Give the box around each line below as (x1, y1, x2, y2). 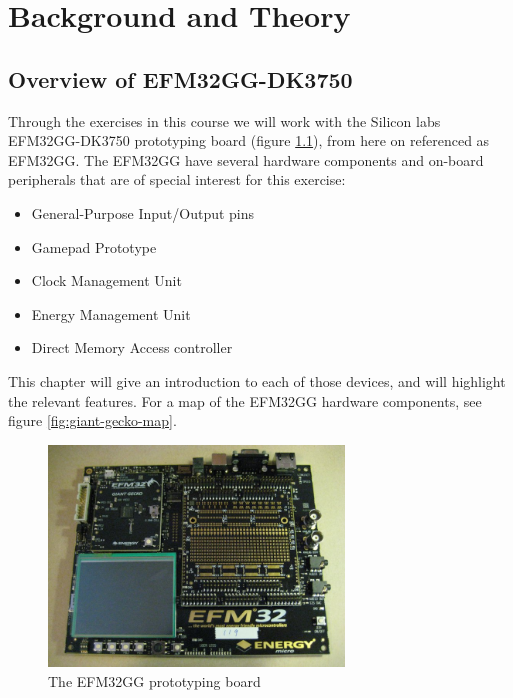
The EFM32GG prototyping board (48, 670, 261, 691)
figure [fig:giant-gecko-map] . (8, 410, 177, 431)
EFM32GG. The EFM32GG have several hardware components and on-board (8, 149, 484, 170)
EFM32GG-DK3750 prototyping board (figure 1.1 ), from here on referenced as (8, 130, 490, 151)
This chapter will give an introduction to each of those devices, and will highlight (8, 370, 506, 391)
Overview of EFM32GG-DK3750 (8, 63, 353, 94)
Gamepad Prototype (31, 236, 157, 257)
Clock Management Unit (31, 270, 182, 291)
